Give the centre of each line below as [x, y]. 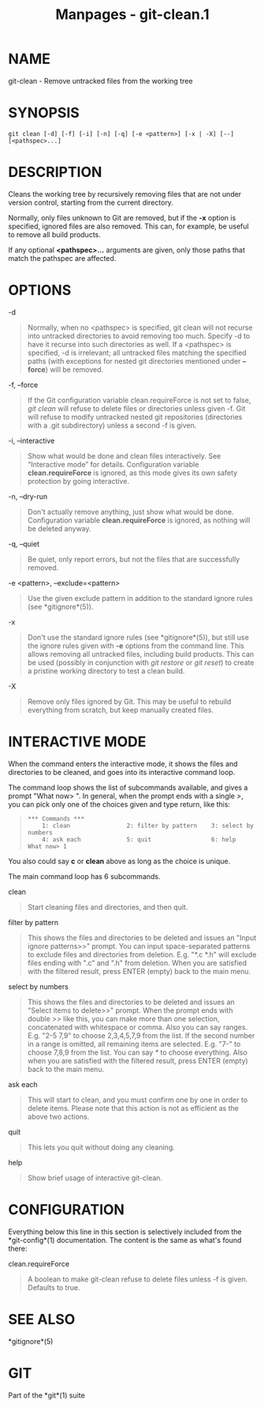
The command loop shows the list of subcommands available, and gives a [128, 787]
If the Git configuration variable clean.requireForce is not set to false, [139, 400]
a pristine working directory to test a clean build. [106, 670]
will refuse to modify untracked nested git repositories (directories [135, 417]
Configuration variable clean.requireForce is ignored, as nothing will [139, 520]
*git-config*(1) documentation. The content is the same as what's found [125, 1240]
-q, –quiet [24, 544]
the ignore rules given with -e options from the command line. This [136, 645]
